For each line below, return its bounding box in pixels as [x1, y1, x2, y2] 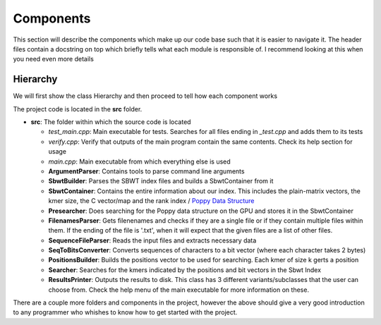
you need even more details [13, 55, 95, 63]
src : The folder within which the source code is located [30, 118, 191, 126]
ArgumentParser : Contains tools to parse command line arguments [48, 166, 245, 176]
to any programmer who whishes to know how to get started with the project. [13, 308, 238, 317]
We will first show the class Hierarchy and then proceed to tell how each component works [13, 92, 278, 100]
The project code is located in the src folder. [13, 104, 143, 113]
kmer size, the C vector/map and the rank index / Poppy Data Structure [48, 197, 255, 205]
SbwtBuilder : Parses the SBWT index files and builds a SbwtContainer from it [48, 177, 274, 185]
